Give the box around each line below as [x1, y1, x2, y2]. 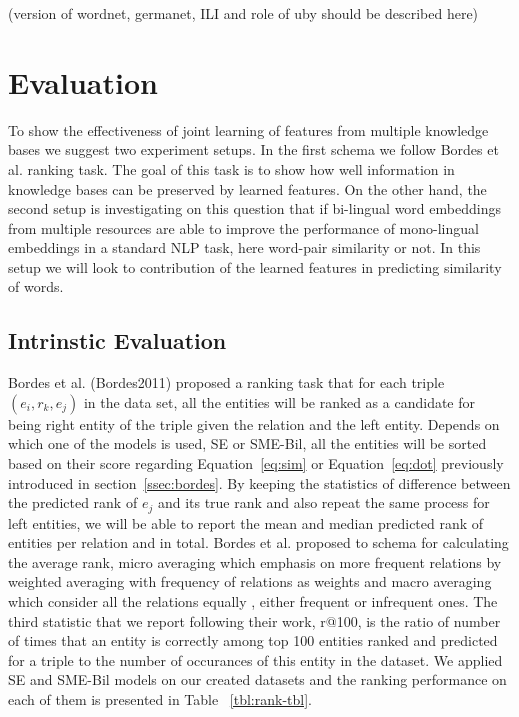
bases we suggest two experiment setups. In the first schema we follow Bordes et [8, 139, 499, 160]
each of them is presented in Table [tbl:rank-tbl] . [8, 689, 312, 710]
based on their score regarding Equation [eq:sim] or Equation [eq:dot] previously [8, 453, 504, 474]
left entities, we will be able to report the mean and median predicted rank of [8, 512, 484, 533]
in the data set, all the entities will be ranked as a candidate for [83, 391, 476, 412]
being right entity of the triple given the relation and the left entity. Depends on [8, 413, 500, 434]
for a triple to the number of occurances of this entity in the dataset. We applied [8, 649, 503, 670]
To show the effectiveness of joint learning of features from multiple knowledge [8, 119, 489, 140]
